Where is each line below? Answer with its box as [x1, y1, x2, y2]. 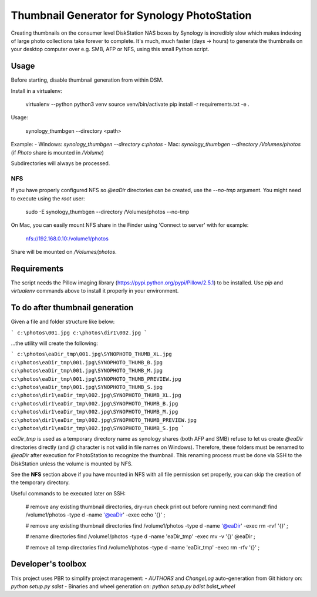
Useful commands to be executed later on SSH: [11, 489, 126, 497]
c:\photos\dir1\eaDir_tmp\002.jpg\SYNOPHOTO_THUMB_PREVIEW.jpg [11, 417, 197, 423]
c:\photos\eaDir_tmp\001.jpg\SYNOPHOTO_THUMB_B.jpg [11, 359, 163, 365]
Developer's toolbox [11, 559, 87, 569]
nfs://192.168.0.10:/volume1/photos [25, 235, 109, 242]
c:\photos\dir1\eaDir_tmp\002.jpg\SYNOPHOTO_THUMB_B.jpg [11, 400, 178, 407]
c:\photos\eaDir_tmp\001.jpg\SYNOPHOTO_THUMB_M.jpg [11, 367, 163, 374]
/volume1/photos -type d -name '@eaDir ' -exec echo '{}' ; [25, 511, 166, 518]
